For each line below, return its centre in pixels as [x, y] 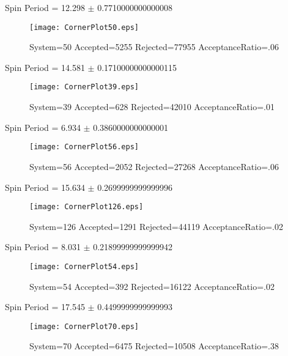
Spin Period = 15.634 [45, 187]
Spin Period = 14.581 [45, 67]
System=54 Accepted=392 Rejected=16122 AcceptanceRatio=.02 [152, 286]
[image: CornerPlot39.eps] [84, 87]
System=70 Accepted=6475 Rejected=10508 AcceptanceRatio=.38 [154, 346]
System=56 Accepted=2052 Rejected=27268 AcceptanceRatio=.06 [154, 166]
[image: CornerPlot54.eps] [84, 266]
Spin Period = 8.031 [43, 247]
